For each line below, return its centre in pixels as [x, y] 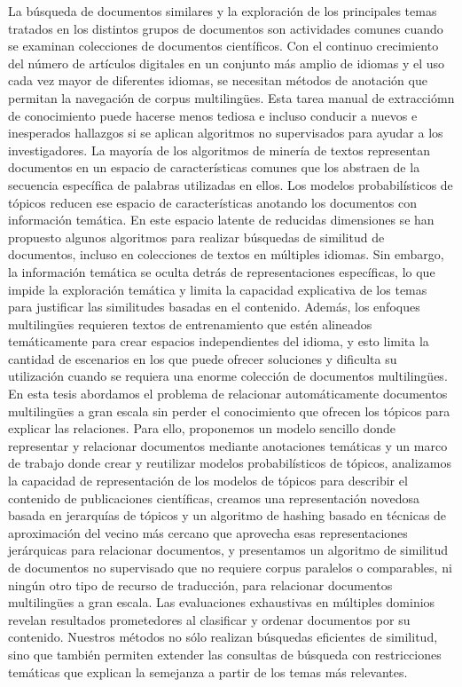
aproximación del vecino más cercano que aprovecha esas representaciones [208, 532]
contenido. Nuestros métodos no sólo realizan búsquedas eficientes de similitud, [223, 637]
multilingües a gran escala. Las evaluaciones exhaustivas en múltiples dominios [222, 602]
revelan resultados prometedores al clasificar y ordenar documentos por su [209, 619]
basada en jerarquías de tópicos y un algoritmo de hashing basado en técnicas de [227, 515]
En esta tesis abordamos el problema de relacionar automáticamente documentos [228, 394]
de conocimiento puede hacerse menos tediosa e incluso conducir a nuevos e [213, 115]
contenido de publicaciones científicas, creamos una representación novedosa [214, 497]
